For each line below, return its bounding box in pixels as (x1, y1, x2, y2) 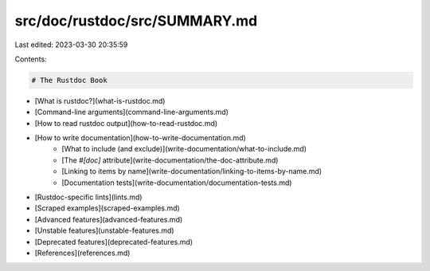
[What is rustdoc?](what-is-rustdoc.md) (34, 96, 166, 105)
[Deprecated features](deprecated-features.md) (34, 237, 193, 246)
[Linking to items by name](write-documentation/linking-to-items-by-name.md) (61, 167, 322, 176)
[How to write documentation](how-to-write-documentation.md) (34, 133, 246, 143)
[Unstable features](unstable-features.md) (34, 226, 174, 235)
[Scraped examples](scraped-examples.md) (34, 203, 181, 213)
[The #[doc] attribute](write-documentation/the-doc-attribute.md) (61, 155, 279, 165)
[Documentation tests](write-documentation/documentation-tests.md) (61, 178, 292, 187)
